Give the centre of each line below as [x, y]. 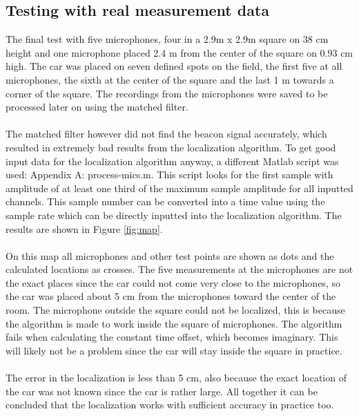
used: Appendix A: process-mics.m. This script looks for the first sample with [169, 174]
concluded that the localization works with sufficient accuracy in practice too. [170, 405]
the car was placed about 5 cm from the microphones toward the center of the [171, 296]
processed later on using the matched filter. [97, 107]
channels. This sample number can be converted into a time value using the [165, 201]
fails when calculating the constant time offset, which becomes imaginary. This [172, 337]
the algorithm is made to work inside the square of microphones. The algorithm [174, 323]
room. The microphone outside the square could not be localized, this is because [175, 310]
